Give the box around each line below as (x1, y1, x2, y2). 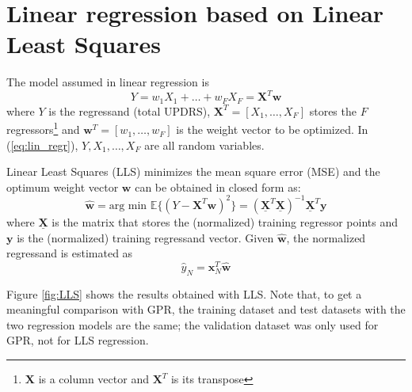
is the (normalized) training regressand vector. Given (17, 229, 274, 245)
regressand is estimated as (6, 245, 133, 261)
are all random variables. (144, 136, 265, 153)
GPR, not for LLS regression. (6, 332, 149, 348)
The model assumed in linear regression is (6, 74, 209, 90)
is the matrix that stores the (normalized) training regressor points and (51, 213, 399, 230)
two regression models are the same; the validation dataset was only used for (6, 316, 379, 333)
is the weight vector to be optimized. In (176, 121, 368, 138)
